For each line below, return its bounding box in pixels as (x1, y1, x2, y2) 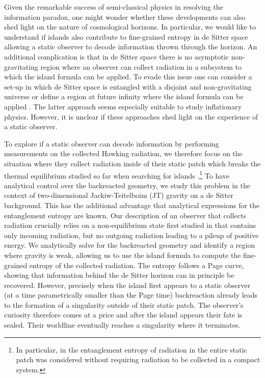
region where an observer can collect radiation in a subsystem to (40, 61, 242, 72)
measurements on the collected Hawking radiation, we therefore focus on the (4, 148, 243, 159)
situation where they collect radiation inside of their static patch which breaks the (4, 158, 261, 168)
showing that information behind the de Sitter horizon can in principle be (4, 270, 234, 280)
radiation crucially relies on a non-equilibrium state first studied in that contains (4, 220, 256, 230)
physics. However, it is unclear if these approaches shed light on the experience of (4, 111, 258, 122)
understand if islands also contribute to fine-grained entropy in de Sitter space (4, 31, 248, 42)
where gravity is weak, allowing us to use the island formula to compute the (4, 249, 241, 260)
